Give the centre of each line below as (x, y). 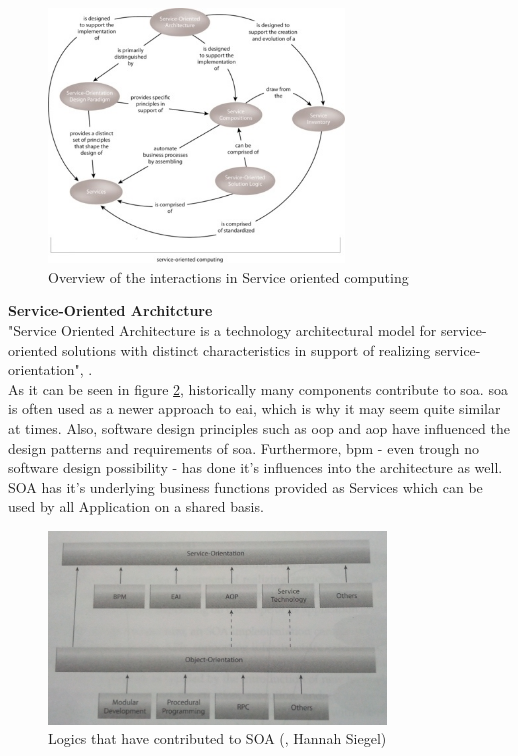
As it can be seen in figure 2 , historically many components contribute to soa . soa (258, 388)
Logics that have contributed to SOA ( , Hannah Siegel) (217, 738)
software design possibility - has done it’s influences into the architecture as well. (255, 467)
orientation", (46, 369)
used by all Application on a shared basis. (136, 506)
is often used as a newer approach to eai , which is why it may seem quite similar (254, 408)
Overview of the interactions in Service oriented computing (228, 276)
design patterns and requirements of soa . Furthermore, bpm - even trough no (243, 447)
